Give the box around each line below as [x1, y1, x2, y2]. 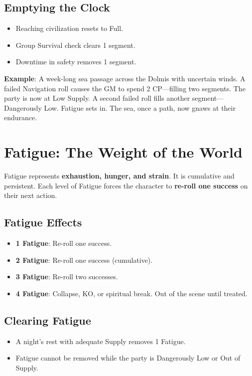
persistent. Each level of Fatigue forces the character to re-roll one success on [4, 180, 248, 190]
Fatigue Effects [4, 214, 82, 230]
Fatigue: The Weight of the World [4, 142, 243, 162]
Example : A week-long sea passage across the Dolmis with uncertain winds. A [4, 73, 246, 83]
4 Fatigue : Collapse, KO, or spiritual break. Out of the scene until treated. [15, 288, 248, 298]
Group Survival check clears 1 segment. [15, 39, 135, 50]
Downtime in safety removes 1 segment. [15, 56, 136, 67]
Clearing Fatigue [4, 312, 91, 328]
